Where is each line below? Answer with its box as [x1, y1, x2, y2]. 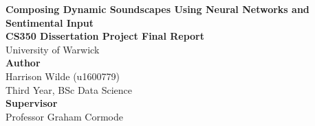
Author [6, 55, 41, 70]
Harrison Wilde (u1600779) [6, 68, 120, 83]
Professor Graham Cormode [6, 109, 123, 123]
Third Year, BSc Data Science [6, 82, 133, 97]
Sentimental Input [6, 15, 94, 29]
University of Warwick [6, 42, 100, 56]
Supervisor [6, 96, 58, 110]
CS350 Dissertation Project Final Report [6, 29, 205, 43]
